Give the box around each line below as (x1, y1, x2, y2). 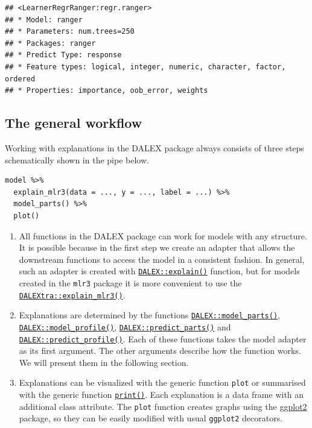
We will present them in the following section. (19, 356, 189, 368)
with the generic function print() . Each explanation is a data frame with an (19, 388, 304, 401)
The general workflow (5, 113, 142, 132)
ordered (5, 74, 36, 83)
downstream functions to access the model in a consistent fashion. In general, (19, 253, 305, 265)
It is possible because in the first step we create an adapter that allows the (19, 241, 295, 254)
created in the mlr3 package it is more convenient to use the (19, 276, 242, 289)
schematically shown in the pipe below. (5, 153, 149, 166)
